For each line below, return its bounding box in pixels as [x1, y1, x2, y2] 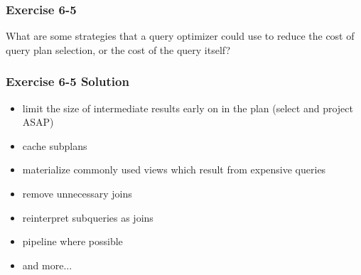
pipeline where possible [22, 234, 123, 249]
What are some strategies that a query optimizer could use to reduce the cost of [6, 28, 355, 43]
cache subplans [22, 138, 87, 153]
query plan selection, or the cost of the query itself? [6, 42, 231, 57]
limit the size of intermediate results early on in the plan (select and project [22, 100, 353, 115]
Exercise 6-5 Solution [6, 72, 129, 90]
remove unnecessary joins [22, 186, 132, 200]
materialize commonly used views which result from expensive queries [22, 162, 326, 177]
